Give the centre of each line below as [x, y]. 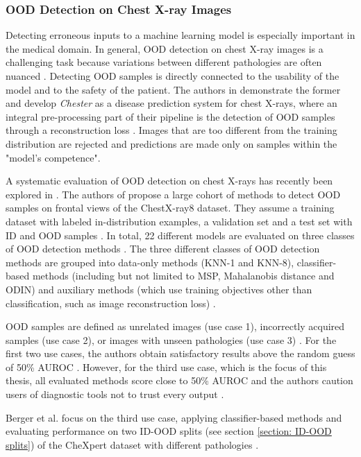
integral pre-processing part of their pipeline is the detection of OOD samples [170, 116]
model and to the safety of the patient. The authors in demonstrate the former [173, 89]
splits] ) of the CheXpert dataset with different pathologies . [132, 444]
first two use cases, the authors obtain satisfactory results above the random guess [180, 353]
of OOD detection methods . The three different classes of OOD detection [163, 249]
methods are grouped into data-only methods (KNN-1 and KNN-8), [150, 262]
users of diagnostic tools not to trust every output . [115, 394]
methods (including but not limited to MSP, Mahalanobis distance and [183, 276]
